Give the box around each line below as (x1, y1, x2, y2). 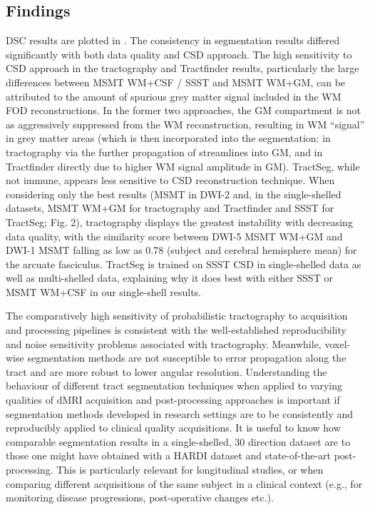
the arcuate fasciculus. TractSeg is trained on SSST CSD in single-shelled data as (6, 256, 361, 271)
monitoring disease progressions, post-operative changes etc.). (6, 490, 274, 505)
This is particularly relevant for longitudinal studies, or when (56, 462, 324, 477)
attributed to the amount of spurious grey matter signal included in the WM (6, 88, 341, 103)
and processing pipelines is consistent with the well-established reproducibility (6, 322, 346, 337)
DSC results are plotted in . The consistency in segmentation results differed (6, 33, 340, 48)
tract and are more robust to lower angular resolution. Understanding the (6, 364, 327, 379)
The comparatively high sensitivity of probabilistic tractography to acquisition (6, 308, 348, 323)
